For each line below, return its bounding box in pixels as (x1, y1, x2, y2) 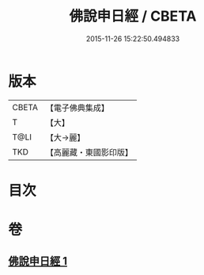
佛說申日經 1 (8, 254, 68, 268)
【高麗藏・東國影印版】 (45, 147, 133, 158)
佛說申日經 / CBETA (69, 7, 197, 25)
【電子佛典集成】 (45, 102, 109, 113)
